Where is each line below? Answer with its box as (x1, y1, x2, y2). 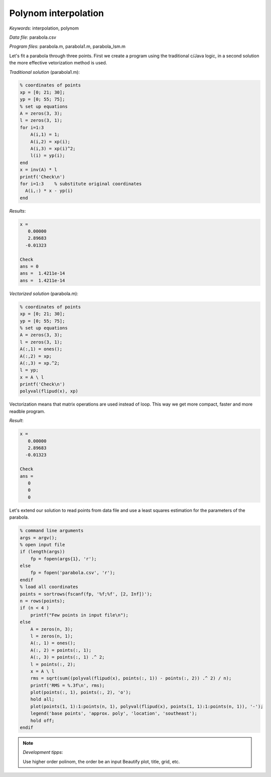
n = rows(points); (20, 598, 65, 604)
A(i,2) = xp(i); (30, 139, 70, 144)
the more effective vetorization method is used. (9, 60, 107, 66)
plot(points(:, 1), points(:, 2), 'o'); (30, 690, 131, 696)
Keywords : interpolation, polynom (9, 25, 79, 31)
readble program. (9, 408, 45, 414)
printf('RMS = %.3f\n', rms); (30, 683, 105, 688)
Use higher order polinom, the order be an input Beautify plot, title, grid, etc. (23, 758, 180, 764)
